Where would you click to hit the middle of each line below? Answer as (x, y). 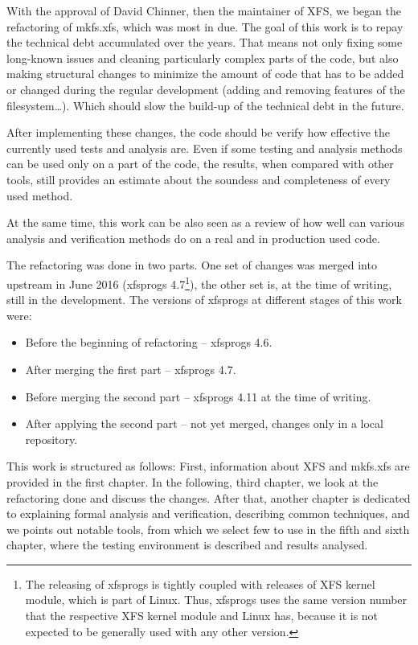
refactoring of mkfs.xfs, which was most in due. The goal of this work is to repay (205, 26)
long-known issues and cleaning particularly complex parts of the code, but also (203, 58)
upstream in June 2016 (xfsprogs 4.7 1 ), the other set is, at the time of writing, (199, 282)
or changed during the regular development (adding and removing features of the (206, 89)
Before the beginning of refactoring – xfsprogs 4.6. (149, 342)
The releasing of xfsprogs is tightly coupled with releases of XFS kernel (200, 583)
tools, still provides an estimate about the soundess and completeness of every (199, 179)
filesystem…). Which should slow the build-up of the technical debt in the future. (205, 105)
